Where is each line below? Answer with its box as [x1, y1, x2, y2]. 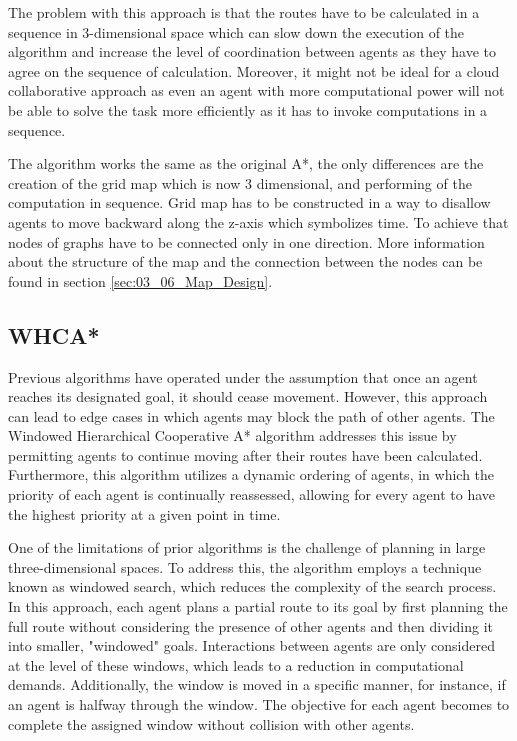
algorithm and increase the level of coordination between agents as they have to [8, 41, 496, 62]
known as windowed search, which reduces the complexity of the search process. [8, 576, 497, 597]
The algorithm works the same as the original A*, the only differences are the [8, 153, 484, 174]
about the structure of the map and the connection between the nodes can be [8, 251, 483, 272]
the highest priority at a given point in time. [8, 503, 281, 524]
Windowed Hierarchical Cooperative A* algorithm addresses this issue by [8, 425, 457, 446]
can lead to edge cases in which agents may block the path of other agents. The [8, 405, 495, 426]
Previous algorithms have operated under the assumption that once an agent [8, 366, 478, 387]
